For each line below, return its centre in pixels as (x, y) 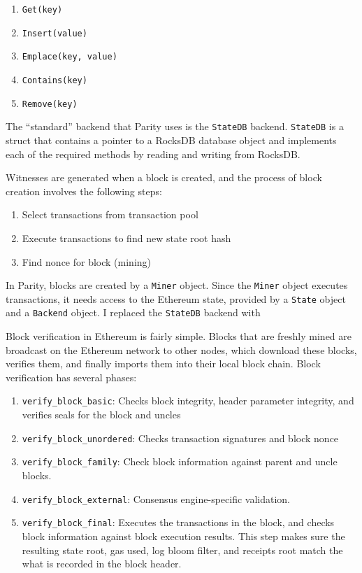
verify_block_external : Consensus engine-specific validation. (156, 498)
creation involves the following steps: (84, 191)
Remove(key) (50, 104)
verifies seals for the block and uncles (101, 415)
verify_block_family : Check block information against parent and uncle (180, 461)
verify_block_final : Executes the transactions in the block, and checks (178, 522)
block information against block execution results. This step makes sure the (183, 536)
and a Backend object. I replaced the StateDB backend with (133, 312)
